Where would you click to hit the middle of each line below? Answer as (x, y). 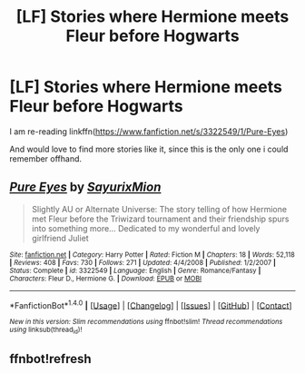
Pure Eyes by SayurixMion (85, 187)
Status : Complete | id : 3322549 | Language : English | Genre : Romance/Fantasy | (135, 270)
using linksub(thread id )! (46, 330)
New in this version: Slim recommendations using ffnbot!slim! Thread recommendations (146, 322)
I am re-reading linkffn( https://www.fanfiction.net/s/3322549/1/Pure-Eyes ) (149, 131)
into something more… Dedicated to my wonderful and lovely (146, 228)
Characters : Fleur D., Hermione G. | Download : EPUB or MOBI (106, 279)
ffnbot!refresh (51, 359)
